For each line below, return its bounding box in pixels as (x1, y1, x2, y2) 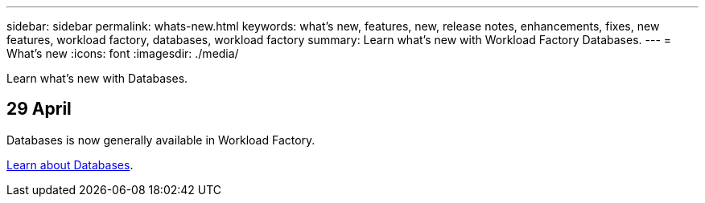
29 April (6, 99, 72, 120)
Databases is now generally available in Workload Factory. (6, 132, 315, 147)
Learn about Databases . (6, 157, 134, 172)
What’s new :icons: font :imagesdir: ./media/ (6, 47, 239, 60)
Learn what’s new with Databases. (6, 71, 188, 85)
